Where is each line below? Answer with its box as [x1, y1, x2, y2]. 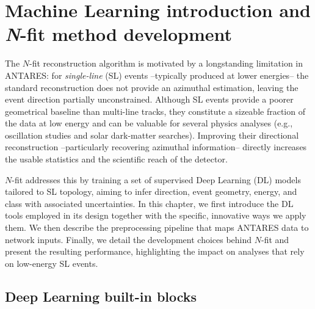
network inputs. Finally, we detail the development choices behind [5, 233, 252, 245]
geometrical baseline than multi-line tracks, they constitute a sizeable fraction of [5, 104, 305, 117]
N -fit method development [5, 21, 233, 47]
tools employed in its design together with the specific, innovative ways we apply [5, 209, 306, 222]
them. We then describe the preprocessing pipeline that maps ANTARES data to [5, 221, 309, 234]
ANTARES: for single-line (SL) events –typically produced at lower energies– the [5, 68, 309, 81]
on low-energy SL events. [5, 256, 98, 269]
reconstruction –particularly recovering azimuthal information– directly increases [5, 140, 307, 153]
